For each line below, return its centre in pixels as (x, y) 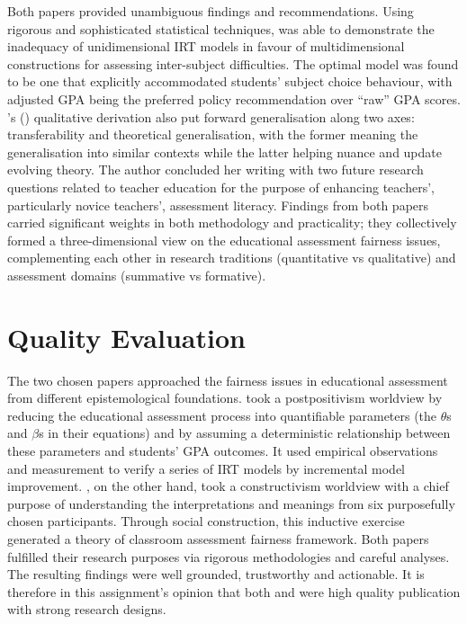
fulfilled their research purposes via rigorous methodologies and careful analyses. (229, 556)
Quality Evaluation (126, 337)
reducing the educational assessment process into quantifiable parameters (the (222, 415)
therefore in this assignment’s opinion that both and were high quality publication (234, 591)
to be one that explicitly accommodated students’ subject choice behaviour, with (230, 81)
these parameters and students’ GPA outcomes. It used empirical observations (223, 450)
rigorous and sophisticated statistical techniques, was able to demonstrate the (221, 28)
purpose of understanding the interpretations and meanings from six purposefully (231, 503)
